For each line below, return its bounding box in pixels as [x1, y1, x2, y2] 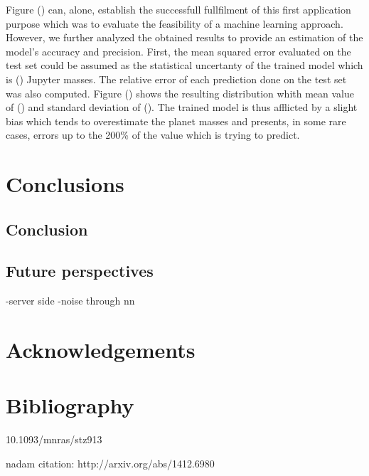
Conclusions [6, 169, 124, 199]
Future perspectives [6, 260, 154, 282]
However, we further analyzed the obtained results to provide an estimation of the [6, 30, 363, 45]
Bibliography [6, 391, 134, 420]
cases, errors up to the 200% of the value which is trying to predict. [6, 127, 300, 142]
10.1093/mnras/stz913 [6, 432, 102, 447]
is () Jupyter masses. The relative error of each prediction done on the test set [6, 71, 347, 86]
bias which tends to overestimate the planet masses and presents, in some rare [6, 113, 346, 128]
